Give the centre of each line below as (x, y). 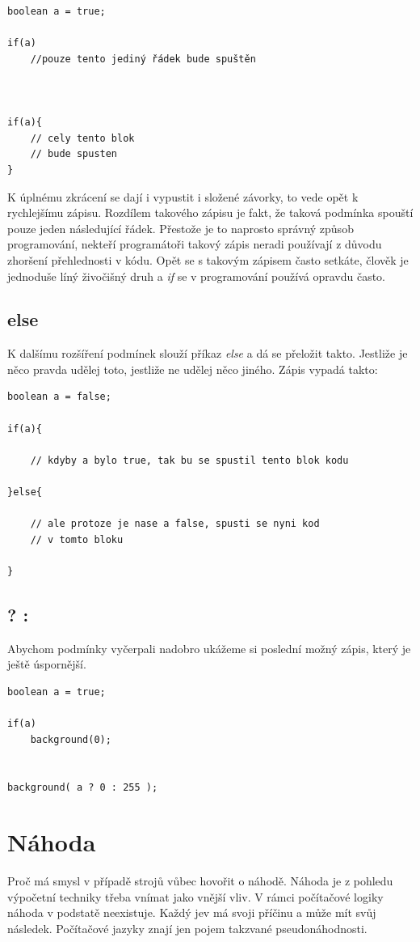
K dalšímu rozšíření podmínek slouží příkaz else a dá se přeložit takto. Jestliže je (208, 353)
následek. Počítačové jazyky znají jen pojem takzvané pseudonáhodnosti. (187, 929)
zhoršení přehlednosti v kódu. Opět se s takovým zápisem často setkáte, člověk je (208, 259)
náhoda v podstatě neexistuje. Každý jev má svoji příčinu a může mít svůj (192, 912)
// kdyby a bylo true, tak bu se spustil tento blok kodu (189, 460)
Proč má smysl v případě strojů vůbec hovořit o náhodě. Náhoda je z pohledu (200, 881)
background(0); (71, 739)
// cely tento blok (82, 138)
